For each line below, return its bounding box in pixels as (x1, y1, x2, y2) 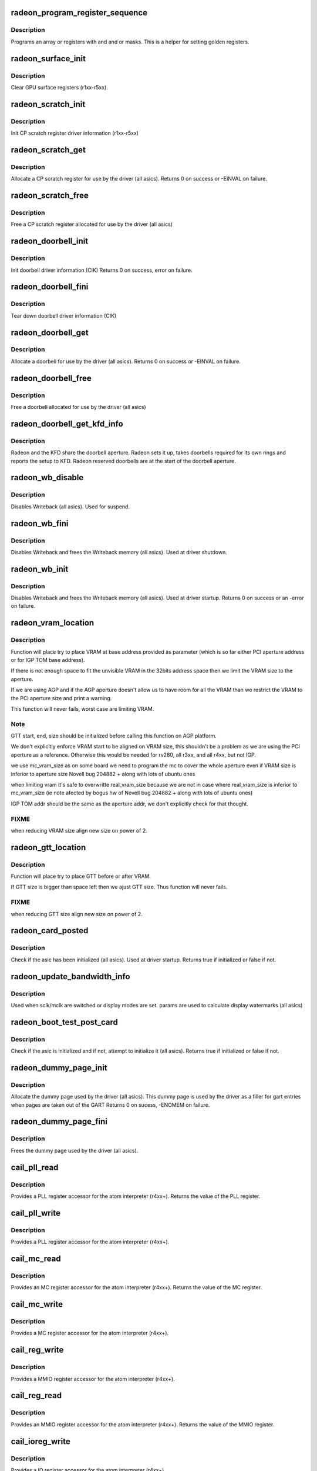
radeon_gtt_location (11, 842, 86, 853)
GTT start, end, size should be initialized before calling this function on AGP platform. (11, 733, 217, 740)
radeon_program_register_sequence (11, 8, 148, 18)
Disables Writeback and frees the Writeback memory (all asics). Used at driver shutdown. (11, 548, 227, 555)
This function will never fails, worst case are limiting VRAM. (11, 705, 154, 712)
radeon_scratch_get (11, 145, 86, 155)
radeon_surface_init (11, 54, 86, 64)
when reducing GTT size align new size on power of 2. (11, 910, 143, 917)
